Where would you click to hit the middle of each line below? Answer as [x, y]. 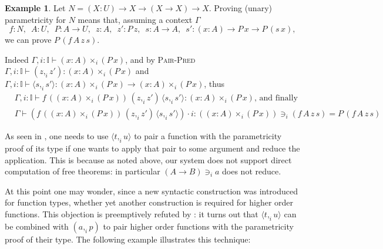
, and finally [276, 98]
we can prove [28, 40]
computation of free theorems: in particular [83, 171]
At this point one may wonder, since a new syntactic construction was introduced [152, 191]
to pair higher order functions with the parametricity [198, 226]
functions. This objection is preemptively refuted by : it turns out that [132, 214]
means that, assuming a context [135, 19]
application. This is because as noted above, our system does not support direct [148, 159]
